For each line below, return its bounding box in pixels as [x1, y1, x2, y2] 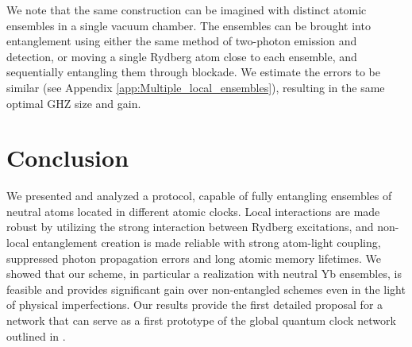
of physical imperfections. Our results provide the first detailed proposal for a [6, 296, 383, 313]
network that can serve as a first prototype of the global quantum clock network [6, 312, 396, 329]
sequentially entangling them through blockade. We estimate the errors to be [6, 64, 380, 80]
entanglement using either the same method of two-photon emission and [6, 33, 357, 49]
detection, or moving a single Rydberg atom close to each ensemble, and [6, 48, 357, 64]
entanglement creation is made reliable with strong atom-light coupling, [33, 234, 381, 251]
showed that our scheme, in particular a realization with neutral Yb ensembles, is [6, 265, 402, 282]
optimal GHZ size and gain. [6, 94, 141, 111]
